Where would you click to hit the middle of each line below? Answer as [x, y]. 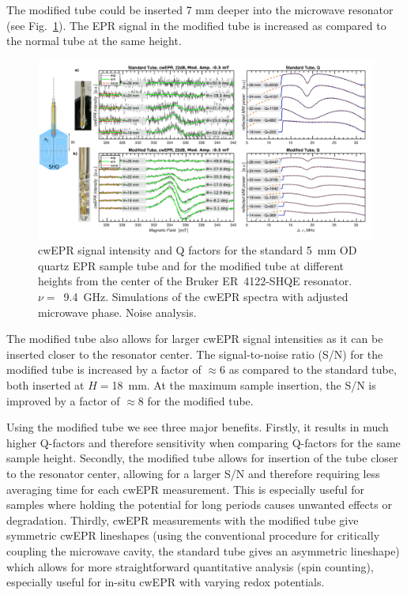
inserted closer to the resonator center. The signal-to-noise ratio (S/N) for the [195, 354]
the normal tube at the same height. [94, 41]
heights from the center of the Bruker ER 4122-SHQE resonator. [195, 281]
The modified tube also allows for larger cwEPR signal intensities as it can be [195, 339]
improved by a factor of [63, 400]
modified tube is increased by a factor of [104, 369]
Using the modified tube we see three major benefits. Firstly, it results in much [198, 427]
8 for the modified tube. [196, 400]
